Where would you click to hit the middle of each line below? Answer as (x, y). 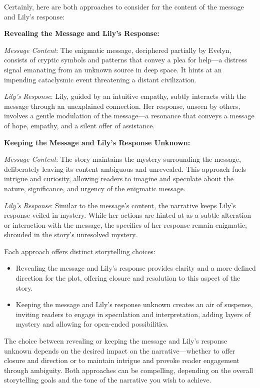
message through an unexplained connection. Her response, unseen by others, (122, 106)
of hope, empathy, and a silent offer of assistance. (79, 125)
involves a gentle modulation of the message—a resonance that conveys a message (129, 116)
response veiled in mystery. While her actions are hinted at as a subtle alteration (128, 215)
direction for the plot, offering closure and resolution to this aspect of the (128, 278)
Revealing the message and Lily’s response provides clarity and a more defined (136, 268)
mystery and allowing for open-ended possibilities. (92, 324)
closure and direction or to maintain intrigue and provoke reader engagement (122, 360)
